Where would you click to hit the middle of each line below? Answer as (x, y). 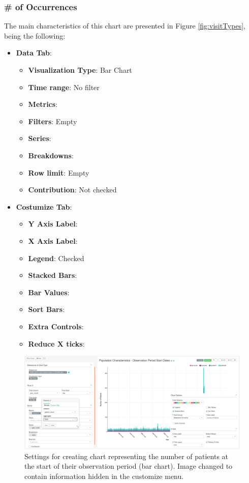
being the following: (35, 35)
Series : (40, 138)
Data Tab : (34, 53)
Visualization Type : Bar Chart (80, 70)
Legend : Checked (56, 258)
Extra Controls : (56, 326)
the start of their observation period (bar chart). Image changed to (129, 466)
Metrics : (43, 104)
